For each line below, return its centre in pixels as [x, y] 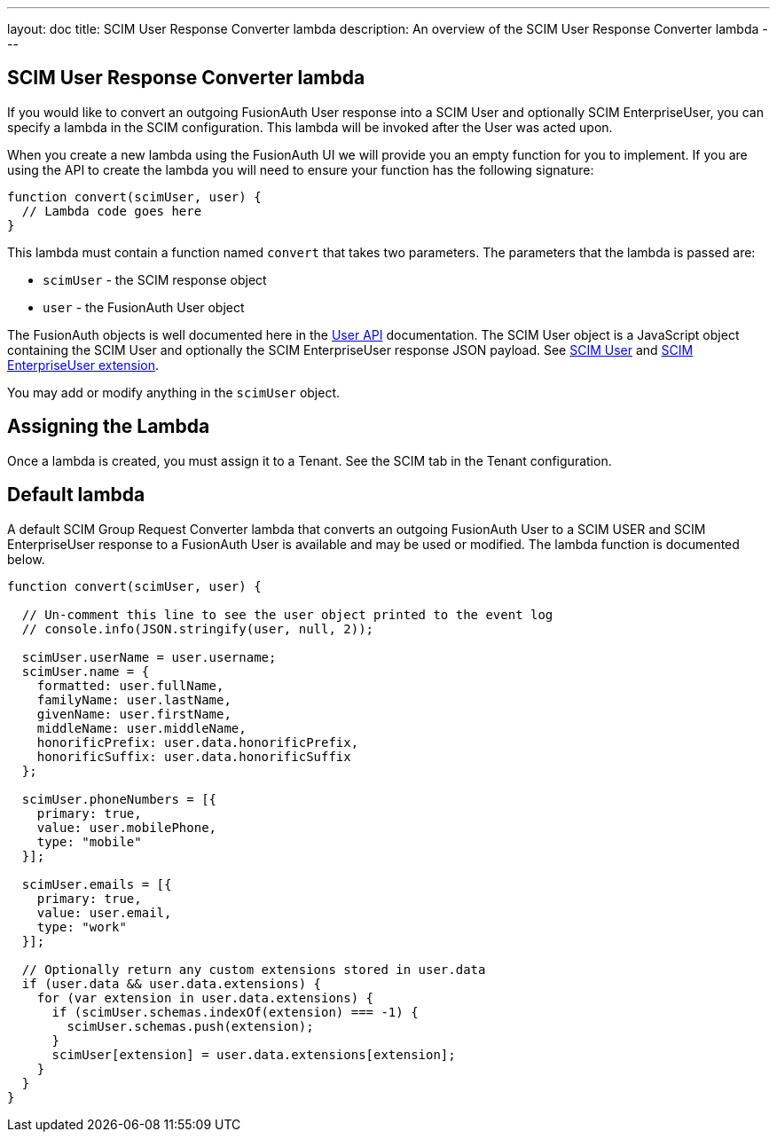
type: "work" [82, 927]
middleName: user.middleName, [141, 728]
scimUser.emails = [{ [97, 884]
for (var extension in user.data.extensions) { [205, 998]
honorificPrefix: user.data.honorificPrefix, [198, 742]
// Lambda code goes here [112, 211]
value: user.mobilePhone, [127, 827]
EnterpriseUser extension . [83, 365]
